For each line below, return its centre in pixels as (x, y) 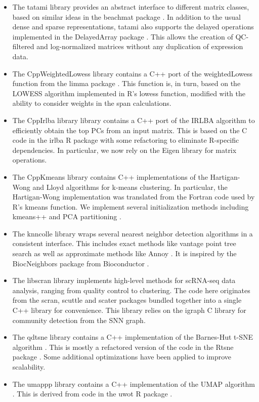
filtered (23, 46)
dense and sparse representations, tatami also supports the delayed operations (133, 27)
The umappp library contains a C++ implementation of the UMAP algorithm (134, 384)
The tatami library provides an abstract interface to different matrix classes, (131, 7)
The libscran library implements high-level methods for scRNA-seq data (124, 280)
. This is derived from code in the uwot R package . (92, 394)
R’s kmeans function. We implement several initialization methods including (131, 206)
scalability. (29, 367)
